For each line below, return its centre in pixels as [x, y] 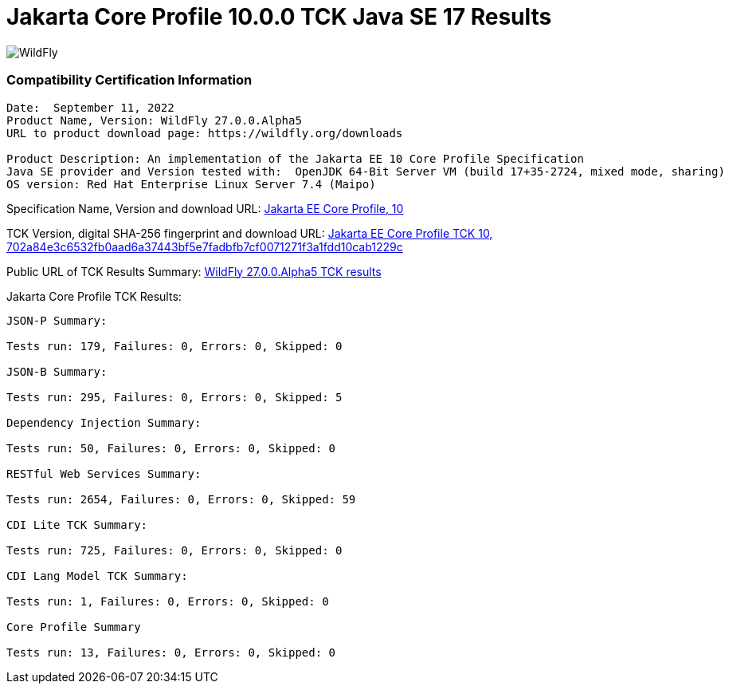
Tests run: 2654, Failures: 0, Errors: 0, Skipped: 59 [181, 499]
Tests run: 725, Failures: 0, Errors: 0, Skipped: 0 [174, 550]
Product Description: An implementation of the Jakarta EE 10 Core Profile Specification [295, 158]
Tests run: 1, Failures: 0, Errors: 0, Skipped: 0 [168, 601]
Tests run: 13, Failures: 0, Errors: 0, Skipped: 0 [171, 652]
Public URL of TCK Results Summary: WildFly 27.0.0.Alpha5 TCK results [194, 271]
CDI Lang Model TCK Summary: [97, 576]
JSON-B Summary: [57, 371]
